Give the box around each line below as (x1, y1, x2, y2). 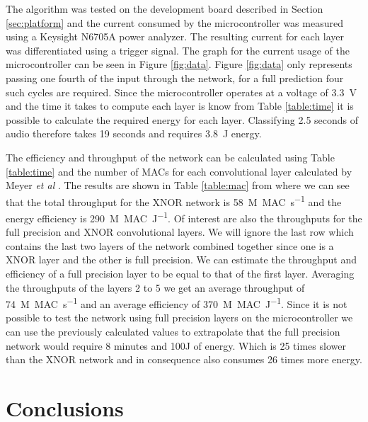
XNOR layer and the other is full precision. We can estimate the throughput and (6, 252, 357, 267)
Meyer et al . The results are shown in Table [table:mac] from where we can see (6, 178, 350, 193)
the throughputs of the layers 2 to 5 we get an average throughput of (6, 280, 305, 295)
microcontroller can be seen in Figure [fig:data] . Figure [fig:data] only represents (6, 57, 352, 72)
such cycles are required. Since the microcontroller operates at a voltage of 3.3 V (6, 84, 357, 99)
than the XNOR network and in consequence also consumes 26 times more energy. (6, 352, 362, 367)
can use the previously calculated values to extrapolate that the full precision (6, 324, 340, 339)
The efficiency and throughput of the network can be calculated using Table (6, 149, 335, 164)
